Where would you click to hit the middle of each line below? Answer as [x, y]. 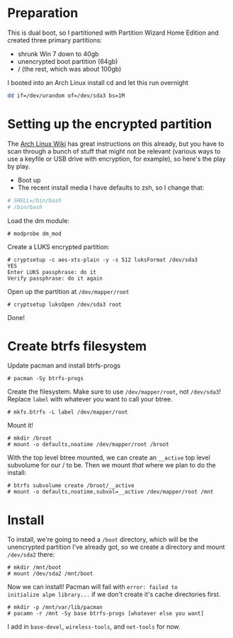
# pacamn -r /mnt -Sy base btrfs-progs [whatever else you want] [106, 614]
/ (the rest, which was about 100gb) [69, 69]
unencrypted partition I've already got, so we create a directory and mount [116, 547]
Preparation [43, 13]
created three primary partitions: [55, 40]
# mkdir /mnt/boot [34, 568]
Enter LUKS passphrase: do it [52, 272]
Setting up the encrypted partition [110, 124]
